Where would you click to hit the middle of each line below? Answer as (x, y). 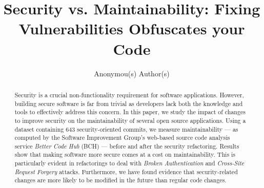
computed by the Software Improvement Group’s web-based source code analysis (122, 138)
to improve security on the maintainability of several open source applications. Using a (130, 120)
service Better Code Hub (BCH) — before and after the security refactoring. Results (127, 146)
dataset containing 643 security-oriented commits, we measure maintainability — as (126, 129)
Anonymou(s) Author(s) (132, 73)
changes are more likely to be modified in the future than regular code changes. (120, 180)
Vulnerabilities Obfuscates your (132, 28)
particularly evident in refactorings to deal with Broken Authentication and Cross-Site (129, 163)
